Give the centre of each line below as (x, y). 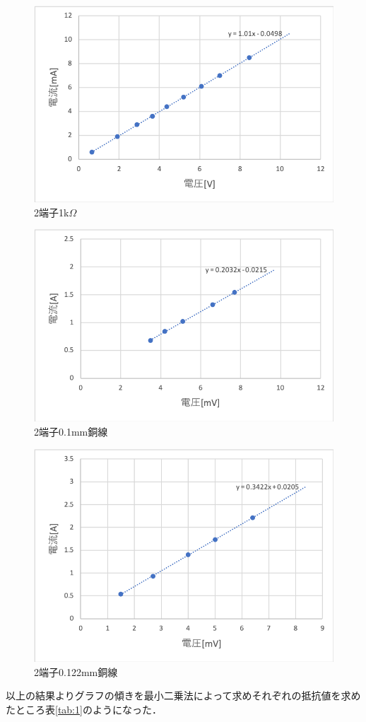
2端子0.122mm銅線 (76, 671)
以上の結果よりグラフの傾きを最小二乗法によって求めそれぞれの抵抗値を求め (183, 695)
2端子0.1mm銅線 (71, 432)
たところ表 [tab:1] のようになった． (84, 710)
